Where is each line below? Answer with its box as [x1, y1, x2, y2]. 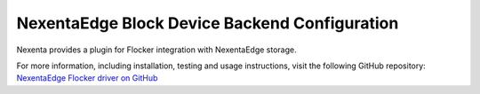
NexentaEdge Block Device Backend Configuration [16, 13, 399, 33]
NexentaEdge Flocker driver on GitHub [16, 73, 158, 83]
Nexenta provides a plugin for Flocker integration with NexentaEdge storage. [16, 44, 297, 55]
